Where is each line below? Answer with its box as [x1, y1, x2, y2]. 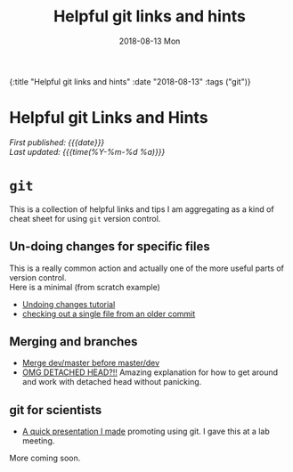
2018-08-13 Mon [118, 36, 181, 46]
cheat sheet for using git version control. [9, 213, 161, 224]
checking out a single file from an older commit [21, 308, 196, 319]
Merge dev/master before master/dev [21, 358, 160, 369]
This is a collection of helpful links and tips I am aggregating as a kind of [9, 203, 274, 215]
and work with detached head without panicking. [21, 377, 202, 387]
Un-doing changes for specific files [9, 239, 211, 255]
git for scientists [9, 403, 102, 418]
